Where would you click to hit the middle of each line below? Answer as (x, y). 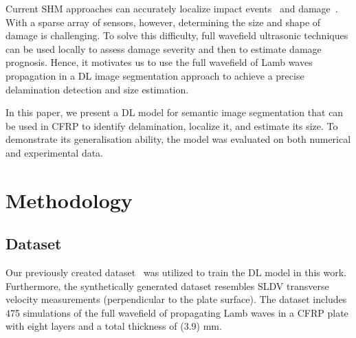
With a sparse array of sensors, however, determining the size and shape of (163, 22)
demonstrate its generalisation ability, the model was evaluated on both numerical (178, 139)
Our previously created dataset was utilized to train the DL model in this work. (176, 272)
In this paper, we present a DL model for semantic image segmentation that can (175, 112)
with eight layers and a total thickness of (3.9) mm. (114, 326)
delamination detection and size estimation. (97, 89)
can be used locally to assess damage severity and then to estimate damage (164, 48)
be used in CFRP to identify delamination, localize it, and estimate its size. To (172, 125)
